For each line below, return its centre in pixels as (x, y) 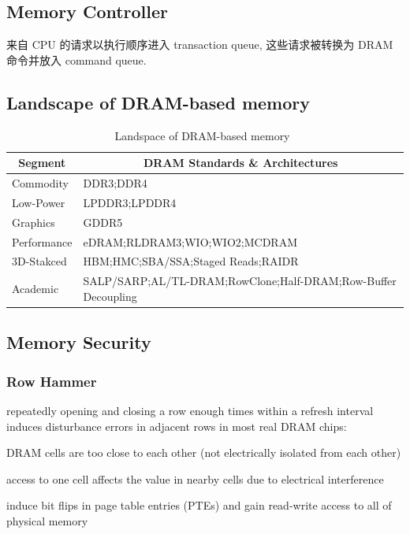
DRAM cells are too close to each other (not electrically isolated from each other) (204, 452)
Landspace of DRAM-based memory (202, 135)
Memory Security (79, 342)
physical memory (47, 520)
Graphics (34, 222)
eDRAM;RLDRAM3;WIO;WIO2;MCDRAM (190, 241)
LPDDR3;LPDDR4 (130, 202)
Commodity (40, 183)
